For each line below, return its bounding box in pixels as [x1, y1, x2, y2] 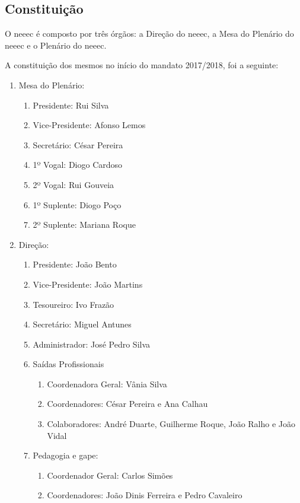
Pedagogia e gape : [33, 449, 98, 461]
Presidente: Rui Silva [33, 98, 109, 111]
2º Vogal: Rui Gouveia [33, 178, 114, 190]
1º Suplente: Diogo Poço [33, 198, 122, 211]
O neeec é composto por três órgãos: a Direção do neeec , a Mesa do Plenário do [5, 27, 294, 40]
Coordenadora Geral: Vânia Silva [47, 377, 167, 390]
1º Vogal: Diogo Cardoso [33, 158, 123, 171]
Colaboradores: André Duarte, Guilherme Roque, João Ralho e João [47, 418, 296, 430]
